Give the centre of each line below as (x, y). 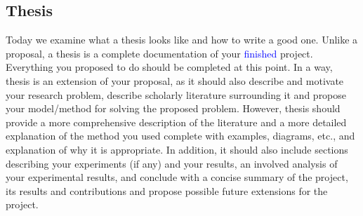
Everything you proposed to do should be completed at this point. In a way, (169, 67)
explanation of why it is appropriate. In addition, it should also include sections (177, 149)
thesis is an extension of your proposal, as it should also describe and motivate (175, 80)
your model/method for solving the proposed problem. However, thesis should (173, 108)
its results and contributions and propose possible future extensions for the (167, 190)
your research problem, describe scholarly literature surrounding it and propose (176, 94)
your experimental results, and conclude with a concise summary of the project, (177, 177)
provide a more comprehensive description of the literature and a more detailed (176, 122)
